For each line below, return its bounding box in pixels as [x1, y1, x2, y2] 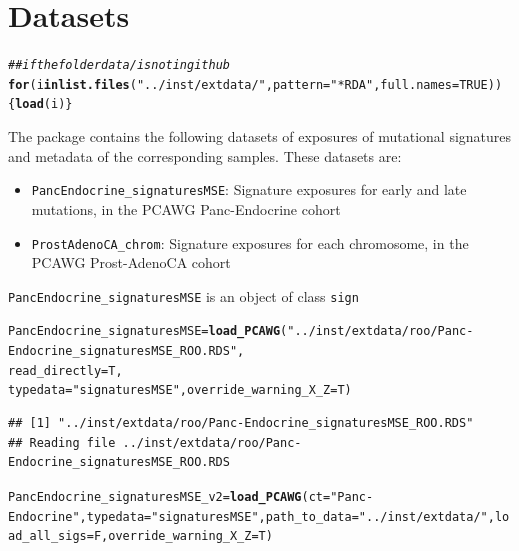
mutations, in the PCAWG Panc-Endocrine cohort [31, 198, 341, 219]
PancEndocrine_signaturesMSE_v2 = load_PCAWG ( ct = [8, 489, 331, 504]
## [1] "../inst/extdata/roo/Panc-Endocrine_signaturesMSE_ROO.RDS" [8, 416, 474, 431]
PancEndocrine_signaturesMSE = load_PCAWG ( [8, 324, 288, 339]
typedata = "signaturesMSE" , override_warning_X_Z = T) [8, 383, 352, 398]
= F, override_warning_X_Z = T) [86, 529, 273, 544]
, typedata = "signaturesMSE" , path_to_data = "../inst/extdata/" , [79, 509, 495, 524]
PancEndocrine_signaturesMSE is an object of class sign [8, 285, 359, 306]
